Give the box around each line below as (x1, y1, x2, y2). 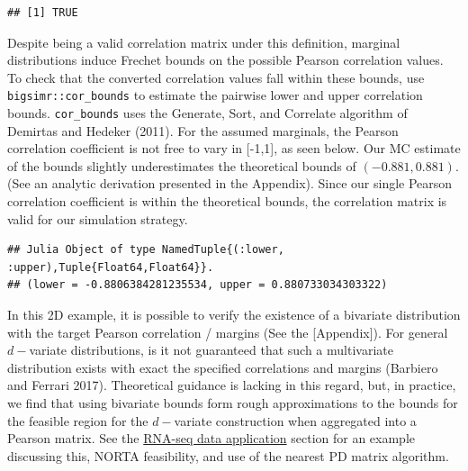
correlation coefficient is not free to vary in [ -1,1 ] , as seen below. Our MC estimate (7, 139, 461, 158)
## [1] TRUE (7, 6, 78, 19)
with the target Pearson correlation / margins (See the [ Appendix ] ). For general (7, 322, 448, 341)
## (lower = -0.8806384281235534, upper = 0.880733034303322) (7, 278, 388, 292)
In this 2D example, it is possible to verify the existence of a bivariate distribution (7, 305, 461, 324)
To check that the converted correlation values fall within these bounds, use (7, 68, 425, 86)
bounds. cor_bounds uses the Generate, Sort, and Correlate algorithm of (7, 104, 408, 122)
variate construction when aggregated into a (174, 411, 417, 430)
